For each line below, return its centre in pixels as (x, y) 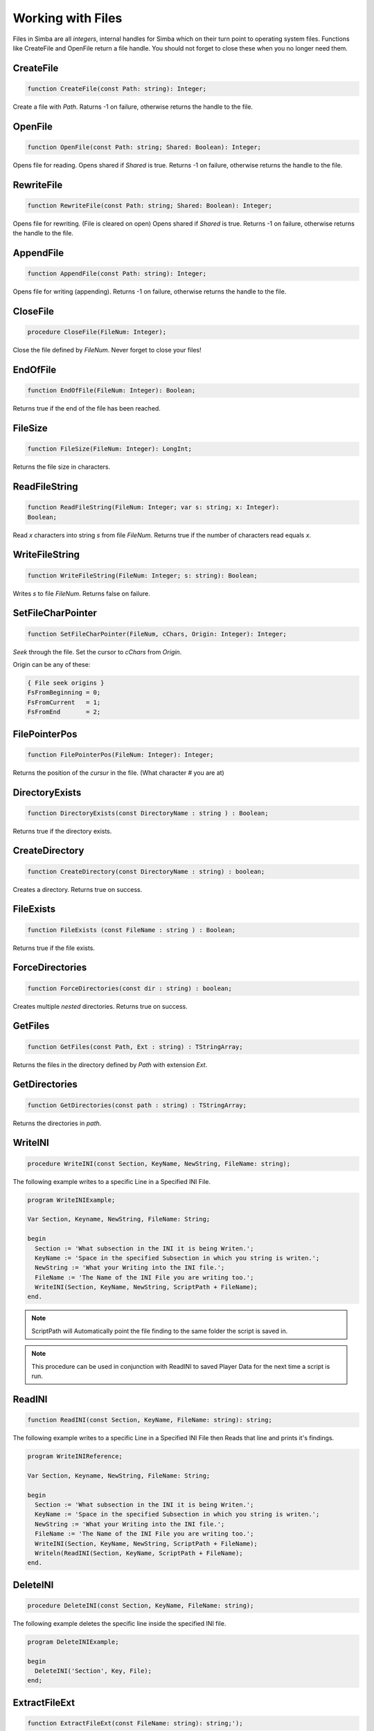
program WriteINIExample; (71, 1200)
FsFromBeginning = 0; (64, 693)
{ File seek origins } (66, 683)
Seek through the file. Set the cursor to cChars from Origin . (97, 652)
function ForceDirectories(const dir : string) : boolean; (130, 988)
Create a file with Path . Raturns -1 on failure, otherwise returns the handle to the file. (133, 107)
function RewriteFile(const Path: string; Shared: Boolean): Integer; (150, 205)
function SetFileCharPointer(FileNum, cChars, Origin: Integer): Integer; (157, 634)
